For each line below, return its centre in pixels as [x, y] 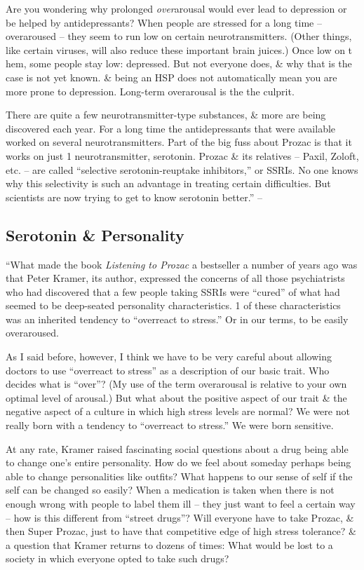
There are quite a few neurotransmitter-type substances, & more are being [166, 115]
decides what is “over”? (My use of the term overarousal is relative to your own [176, 384]
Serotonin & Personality [95, 235]
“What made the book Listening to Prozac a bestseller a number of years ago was [182, 264]
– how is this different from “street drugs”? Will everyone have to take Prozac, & [180, 517]
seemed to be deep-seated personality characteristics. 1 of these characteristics [173, 305]
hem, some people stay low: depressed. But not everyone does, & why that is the [179, 63]
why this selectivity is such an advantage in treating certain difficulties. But [168, 183]
